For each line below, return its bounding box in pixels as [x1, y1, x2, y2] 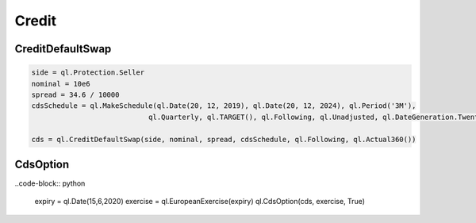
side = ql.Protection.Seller [31, 68, 145, 77]
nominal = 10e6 [31, 79, 90, 88]
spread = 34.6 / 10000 [31, 90, 120, 99]
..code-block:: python [14, 179, 86, 188]
